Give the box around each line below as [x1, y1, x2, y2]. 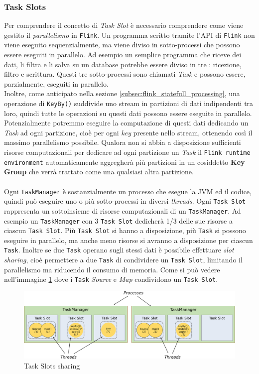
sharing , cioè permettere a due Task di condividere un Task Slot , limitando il [4, 254, 243, 265]
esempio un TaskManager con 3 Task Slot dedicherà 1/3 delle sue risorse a [4, 215, 233, 226]
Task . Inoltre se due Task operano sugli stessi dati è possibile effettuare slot [4, 245, 234, 255]
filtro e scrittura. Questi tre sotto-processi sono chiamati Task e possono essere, [4, 69, 246, 79]
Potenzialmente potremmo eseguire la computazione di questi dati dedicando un [4, 118, 249, 128]
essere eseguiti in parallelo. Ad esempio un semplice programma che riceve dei [4, 49, 242, 60]
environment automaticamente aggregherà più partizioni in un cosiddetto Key [4, 156, 245, 167]
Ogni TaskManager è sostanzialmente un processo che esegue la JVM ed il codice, [4, 186, 252, 196]
